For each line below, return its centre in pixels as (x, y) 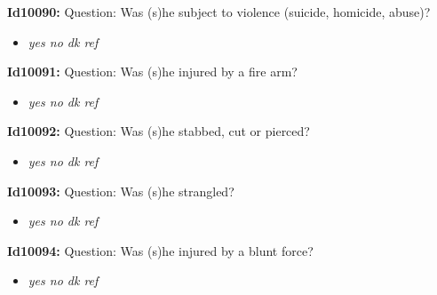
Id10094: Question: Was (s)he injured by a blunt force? (160, 250)
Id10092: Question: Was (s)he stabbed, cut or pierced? (159, 131)
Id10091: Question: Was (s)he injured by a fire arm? (152, 72)
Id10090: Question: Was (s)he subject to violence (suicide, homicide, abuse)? (219, 12)
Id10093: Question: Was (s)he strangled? (121, 191)
